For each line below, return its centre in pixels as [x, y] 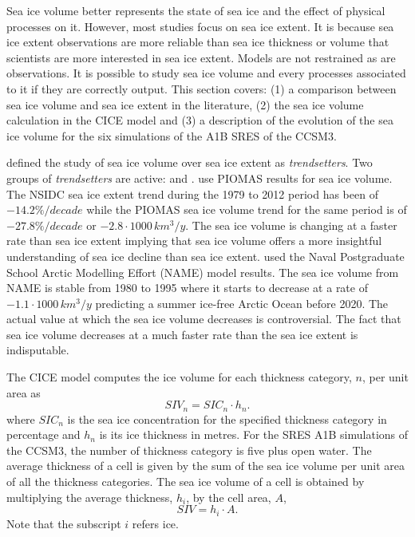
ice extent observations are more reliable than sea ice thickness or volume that [198, 42]
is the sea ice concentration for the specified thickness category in [227, 419]
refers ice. [155, 523]
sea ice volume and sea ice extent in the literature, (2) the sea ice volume [185, 104]
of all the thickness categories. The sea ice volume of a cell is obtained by [186, 482]
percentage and [43, 434]
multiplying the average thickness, [90, 497]
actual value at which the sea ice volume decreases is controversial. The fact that [204, 319]
